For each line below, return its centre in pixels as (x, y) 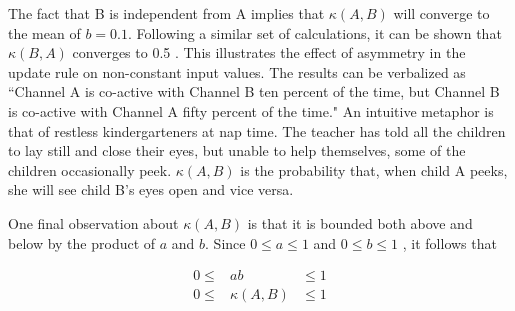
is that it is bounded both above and (360, 222)
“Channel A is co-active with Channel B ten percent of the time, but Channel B (254, 91)
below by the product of (82, 242)
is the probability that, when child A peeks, (374, 169)
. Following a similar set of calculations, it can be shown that (314, 32)
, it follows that (449, 242)
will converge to (441, 13)
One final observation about (93, 222)
